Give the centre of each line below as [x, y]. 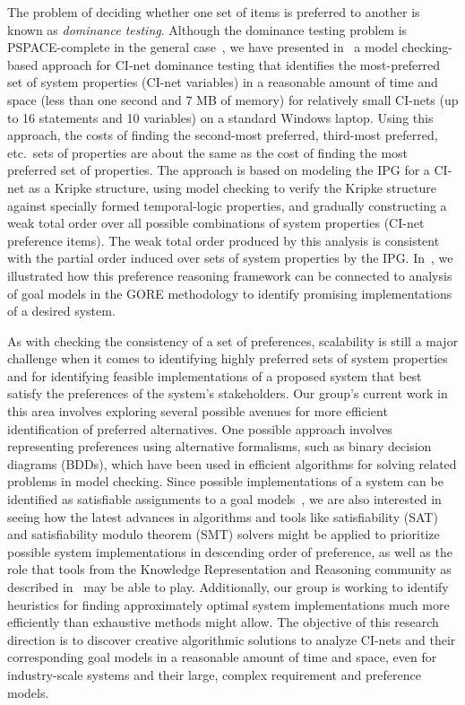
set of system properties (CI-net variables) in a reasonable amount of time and [223, 82]
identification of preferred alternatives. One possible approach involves [200, 428]
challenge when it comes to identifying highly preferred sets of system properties [228, 358]
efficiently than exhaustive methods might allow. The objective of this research [223, 622]
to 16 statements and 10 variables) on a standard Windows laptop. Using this [220, 117]
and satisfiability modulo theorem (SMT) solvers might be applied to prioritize [224, 534]
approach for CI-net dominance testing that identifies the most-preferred [241, 64]
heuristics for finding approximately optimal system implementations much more [228, 604]
